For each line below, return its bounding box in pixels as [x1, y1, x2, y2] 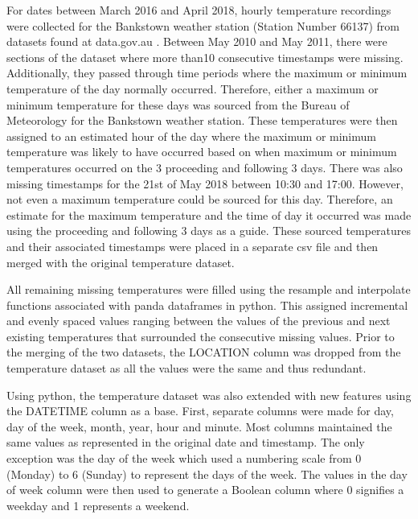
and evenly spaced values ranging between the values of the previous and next [6, 312, 391, 329]
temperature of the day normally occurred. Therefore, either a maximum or [6, 80, 379, 97]
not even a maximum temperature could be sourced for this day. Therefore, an [6, 191, 393, 208]
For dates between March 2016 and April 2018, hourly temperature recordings [6, 2, 391, 18]
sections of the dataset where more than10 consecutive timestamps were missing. [6, 48, 404, 65]
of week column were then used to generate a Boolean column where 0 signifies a [6, 481, 404, 498]
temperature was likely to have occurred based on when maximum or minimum [6, 143, 397, 160]
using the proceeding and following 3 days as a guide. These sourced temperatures [6, 222, 412, 239]
